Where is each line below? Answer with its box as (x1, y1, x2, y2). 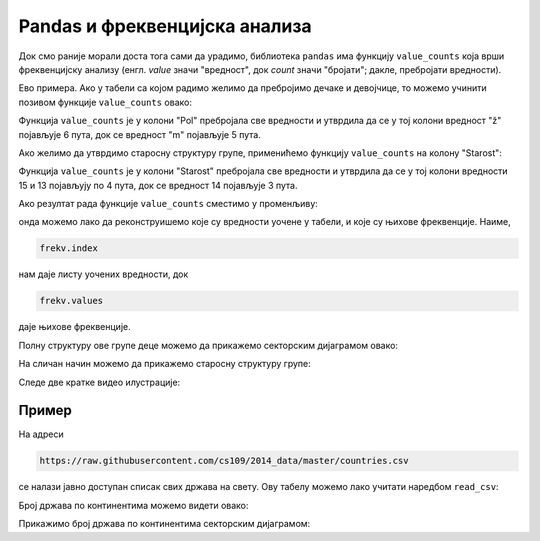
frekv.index (39, 243, 99, 254)
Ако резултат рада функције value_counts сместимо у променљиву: (18, 198, 319, 210)
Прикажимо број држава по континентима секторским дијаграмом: (18, 518, 311, 530)
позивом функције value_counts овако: (18, 96, 192, 108)
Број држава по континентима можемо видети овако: (18, 499, 249, 511)
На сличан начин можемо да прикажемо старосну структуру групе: (18, 358, 311, 370)
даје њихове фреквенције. (18, 321, 131, 333)
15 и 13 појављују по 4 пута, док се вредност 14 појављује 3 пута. (18, 179, 299, 191)
